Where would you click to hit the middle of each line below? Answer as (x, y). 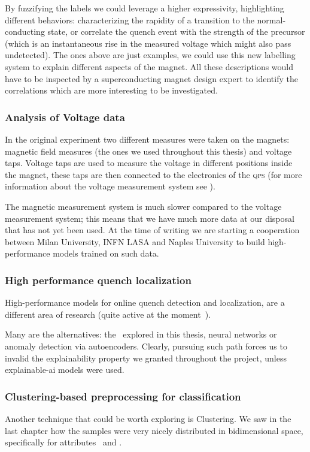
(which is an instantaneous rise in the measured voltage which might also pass (148, 43)
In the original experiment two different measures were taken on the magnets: (147, 139)
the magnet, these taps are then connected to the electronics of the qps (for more (154, 174)
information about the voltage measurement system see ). (110, 186)
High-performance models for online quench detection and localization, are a (145, 302)
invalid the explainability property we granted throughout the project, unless (146, 358)
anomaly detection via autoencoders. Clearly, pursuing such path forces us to (146, 346)
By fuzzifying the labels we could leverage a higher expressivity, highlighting (145, 8)
